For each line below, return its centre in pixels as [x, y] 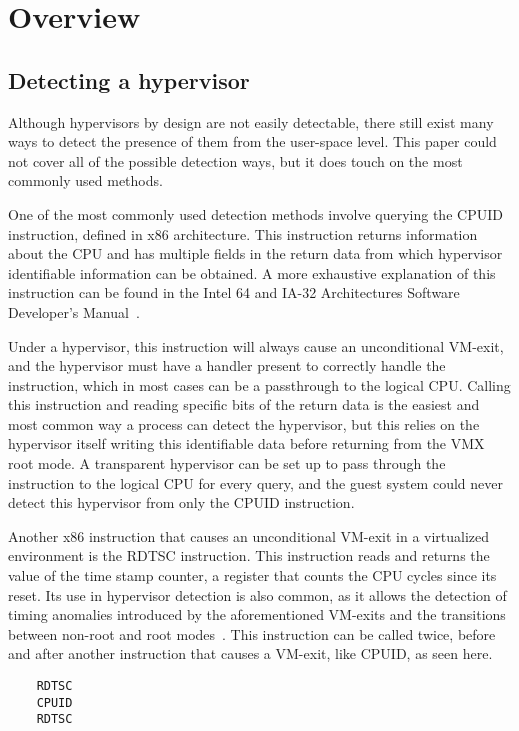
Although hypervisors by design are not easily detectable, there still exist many [251, 121]
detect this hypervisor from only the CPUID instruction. [181, 502]
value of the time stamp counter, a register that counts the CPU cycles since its [252, 575]
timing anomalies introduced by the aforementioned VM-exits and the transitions [257, 614]
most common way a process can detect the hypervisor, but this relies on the [244, 423]
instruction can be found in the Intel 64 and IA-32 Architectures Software [234, 292]
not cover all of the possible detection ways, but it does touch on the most [235, 160]
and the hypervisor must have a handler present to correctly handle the [227, 365]
